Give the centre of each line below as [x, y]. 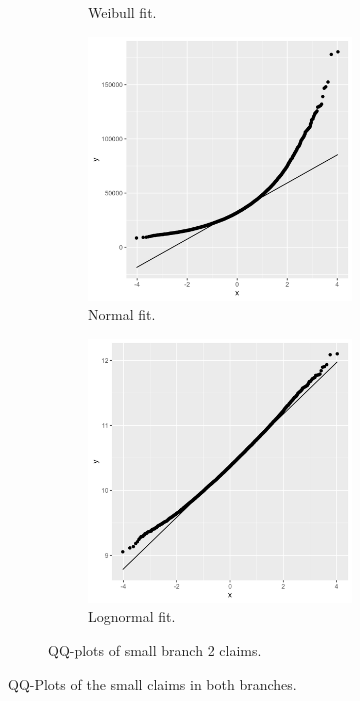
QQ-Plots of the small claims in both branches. [152, 683]
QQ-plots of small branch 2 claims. [155, 649]
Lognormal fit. [132, 616]
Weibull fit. [122, 12]
